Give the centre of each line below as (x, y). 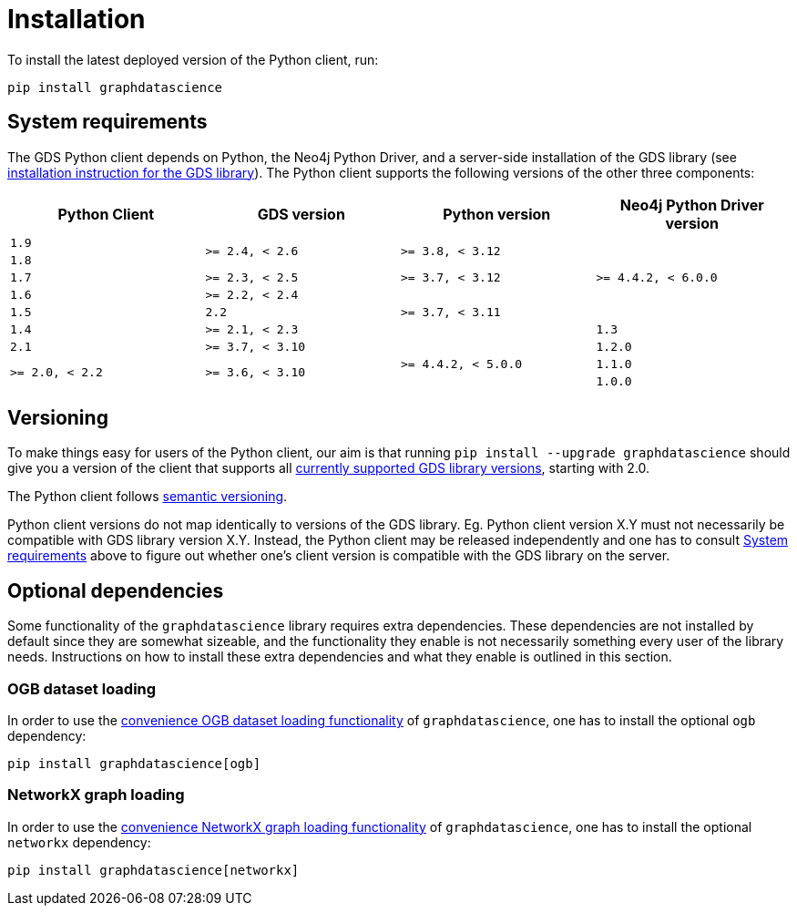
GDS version (301, 214)
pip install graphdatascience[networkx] (153, 870)
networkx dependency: (79, 842)
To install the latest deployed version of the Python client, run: (193, 59)
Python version (497, 214)
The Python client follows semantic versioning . (148, 497)
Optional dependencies (116, 590)
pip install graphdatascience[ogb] (134, 764)
